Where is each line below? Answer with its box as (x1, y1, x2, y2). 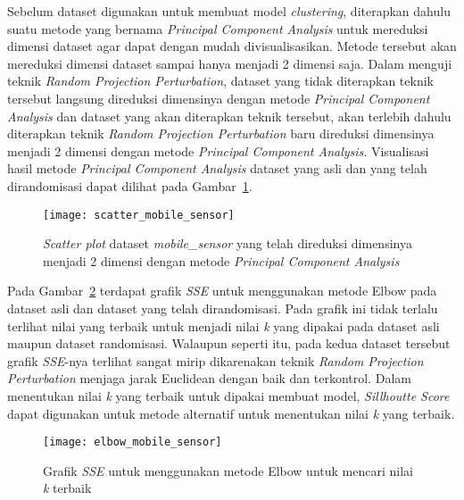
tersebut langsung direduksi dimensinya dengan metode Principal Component (7, 88, 430, 107)
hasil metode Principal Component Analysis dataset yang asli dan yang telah (7, 159, 427, 178)
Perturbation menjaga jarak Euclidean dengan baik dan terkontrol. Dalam (7, 369, 411, 387)
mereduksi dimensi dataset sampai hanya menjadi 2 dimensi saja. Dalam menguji (7, 54, 452, 72)
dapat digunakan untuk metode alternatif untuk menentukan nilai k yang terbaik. (7, 404, 455, 422)
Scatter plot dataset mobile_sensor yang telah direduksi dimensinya (43, 234, 412, 253)
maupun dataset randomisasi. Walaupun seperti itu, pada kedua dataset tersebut (7, 334, 451, 353)
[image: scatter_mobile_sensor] (43, 208, 235, 221)
